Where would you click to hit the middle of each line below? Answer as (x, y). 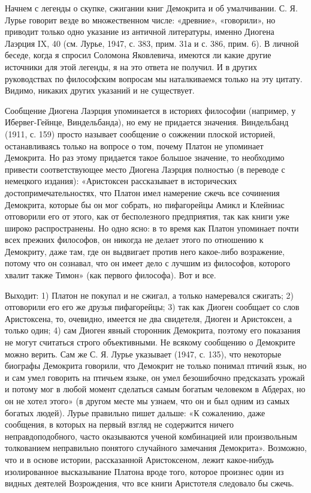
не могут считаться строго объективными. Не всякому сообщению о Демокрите (150, 342)
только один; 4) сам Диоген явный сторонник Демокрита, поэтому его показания (153, 330)
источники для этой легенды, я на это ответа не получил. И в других (131, 66)
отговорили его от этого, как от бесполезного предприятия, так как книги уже (147, 216)
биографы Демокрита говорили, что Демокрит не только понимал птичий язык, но (156, 366)
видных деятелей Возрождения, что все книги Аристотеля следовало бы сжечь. (150, 483)
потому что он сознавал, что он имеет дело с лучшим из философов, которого (148, 263)
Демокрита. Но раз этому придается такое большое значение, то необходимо (145, 157)
